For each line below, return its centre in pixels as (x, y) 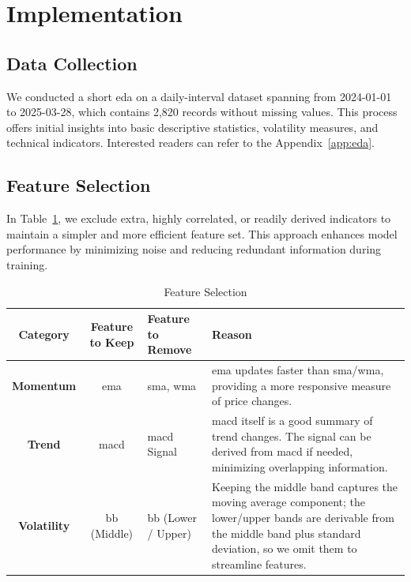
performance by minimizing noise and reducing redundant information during (194, 249)
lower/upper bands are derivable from (303, 517)
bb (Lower (172, 517)
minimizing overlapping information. (300, 466)
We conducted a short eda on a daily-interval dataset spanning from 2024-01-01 (199, 96)
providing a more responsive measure (301, 385)
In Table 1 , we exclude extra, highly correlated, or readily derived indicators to (199, 218)
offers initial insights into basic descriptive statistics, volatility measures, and (192, 127)
